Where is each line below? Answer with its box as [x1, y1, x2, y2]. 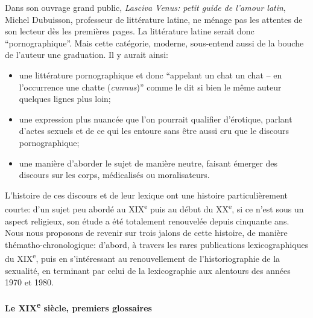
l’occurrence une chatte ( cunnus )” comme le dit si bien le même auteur [19, 80, 282, 93]
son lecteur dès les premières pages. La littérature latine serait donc [5, 25, 255, 37]
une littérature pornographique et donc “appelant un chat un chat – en [19, 68, 282, 81]
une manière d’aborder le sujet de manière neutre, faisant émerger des [19, 156, 278, 169]
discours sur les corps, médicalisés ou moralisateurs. [19, 168, 210, 181]
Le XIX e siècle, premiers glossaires [5, 300, 152, 314]
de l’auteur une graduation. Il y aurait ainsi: [5, 48, 168, 61]
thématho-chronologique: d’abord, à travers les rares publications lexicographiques [5, 238, 309, 250]
